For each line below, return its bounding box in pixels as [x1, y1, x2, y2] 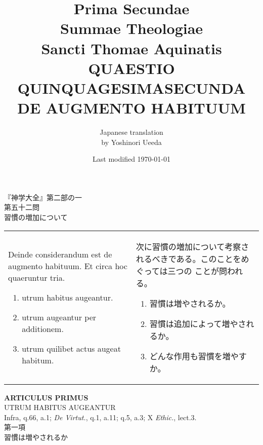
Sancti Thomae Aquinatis [41, 38, 222, 58]
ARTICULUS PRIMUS [4, 392, 89, 402]
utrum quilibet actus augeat [22, 342, 121, 354]
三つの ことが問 [167, 265, 227, 277]
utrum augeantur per [22, 311, 97, 323]
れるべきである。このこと [136, 252, 233, 265]
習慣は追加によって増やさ [149, 317, 246, 329]
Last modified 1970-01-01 [93, 154, 170, 164]
